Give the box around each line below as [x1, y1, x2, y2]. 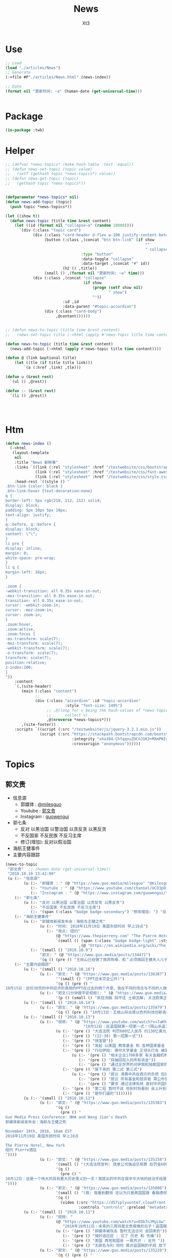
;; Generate [5, 70, 31, 75]
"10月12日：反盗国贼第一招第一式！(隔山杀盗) [83, 1024, 168, 1029]
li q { [5, 565, 19, 570]
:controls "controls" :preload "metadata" [78, 1205, 170, 1210]
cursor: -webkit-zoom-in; [5, 603, 60, 608]
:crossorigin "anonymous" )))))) [71, 741, 141, 746]
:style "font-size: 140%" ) [64, 703, 123, 708]
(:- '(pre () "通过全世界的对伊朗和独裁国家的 [78, 1062, 168, 1068]
